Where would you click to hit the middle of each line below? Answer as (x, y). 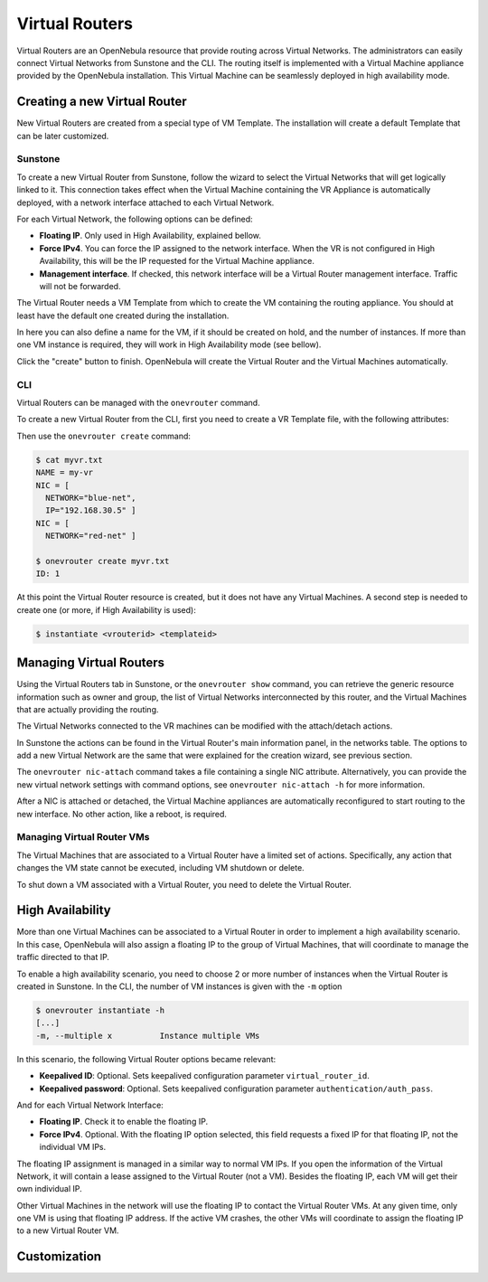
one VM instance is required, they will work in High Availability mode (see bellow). (169, 344)
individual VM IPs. (73, 1147)
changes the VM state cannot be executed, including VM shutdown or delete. (160, 868)
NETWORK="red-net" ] (91, 536)
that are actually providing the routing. (88, 709)
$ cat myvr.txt (69, 460)
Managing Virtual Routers (91, 663)
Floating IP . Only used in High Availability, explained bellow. (150, 236)
